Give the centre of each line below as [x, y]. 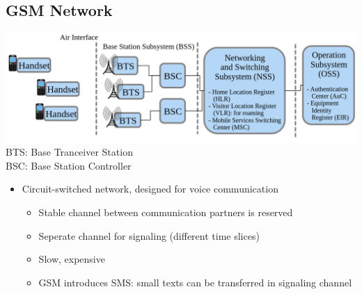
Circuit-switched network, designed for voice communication [150, 189]
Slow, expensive [72, 259]
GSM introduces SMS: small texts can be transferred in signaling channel [195, 282]
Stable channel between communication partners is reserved [166, 212]
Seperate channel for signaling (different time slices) [149, 235]
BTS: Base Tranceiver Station [69, 152]
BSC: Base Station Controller [69, 165]
